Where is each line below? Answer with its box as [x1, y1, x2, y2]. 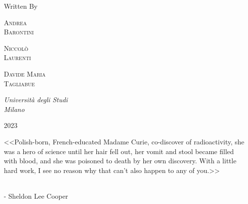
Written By [4, 1, 38, 11]
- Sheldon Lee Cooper [4, 190, 68, 201]
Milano [4, 104, 25, 114]
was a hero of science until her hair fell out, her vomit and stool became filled [4, 146, 234, 156]
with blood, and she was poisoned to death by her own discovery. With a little [4, 156, 236, 166]
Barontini [4, 27, 34, 37]
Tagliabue [4, 78, 35, 88]
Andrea [4, 17, 27, 27]
